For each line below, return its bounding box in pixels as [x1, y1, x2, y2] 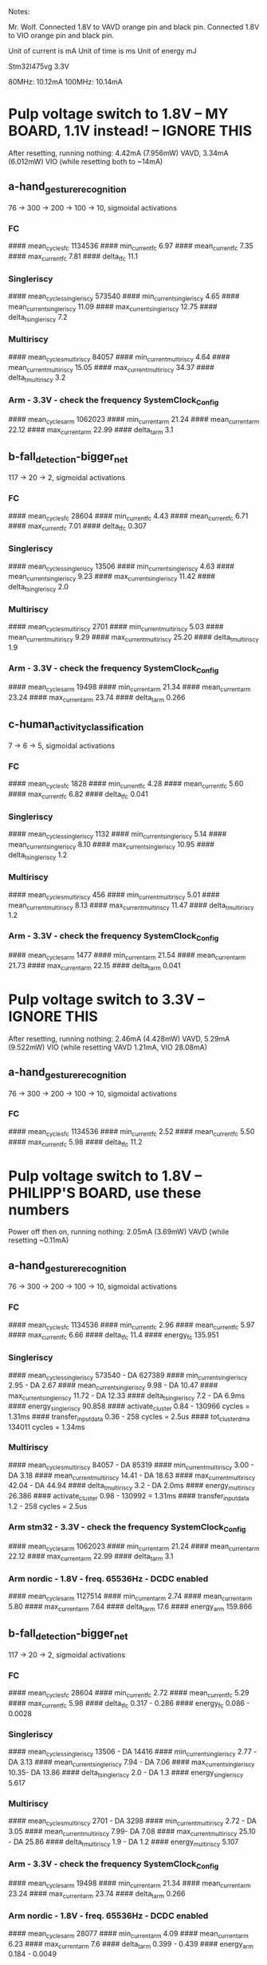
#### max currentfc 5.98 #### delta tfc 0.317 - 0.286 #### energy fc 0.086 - [8, 1699, 250, 1710]
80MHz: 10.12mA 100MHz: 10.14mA [8, 77, 124, 86]
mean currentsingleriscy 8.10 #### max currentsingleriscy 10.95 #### [8, 839, 215, 851]
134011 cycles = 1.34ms [8, 1422, 85, 1431]
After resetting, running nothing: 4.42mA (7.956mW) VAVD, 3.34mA [8, 148, 229, 158]
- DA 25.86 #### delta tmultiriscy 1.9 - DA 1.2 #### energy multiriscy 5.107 [8, 1837, 239, 1849]
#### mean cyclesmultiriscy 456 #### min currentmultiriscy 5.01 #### [8, 889, 221, 901]
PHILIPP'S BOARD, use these [8, 1183, 202, 1202]
